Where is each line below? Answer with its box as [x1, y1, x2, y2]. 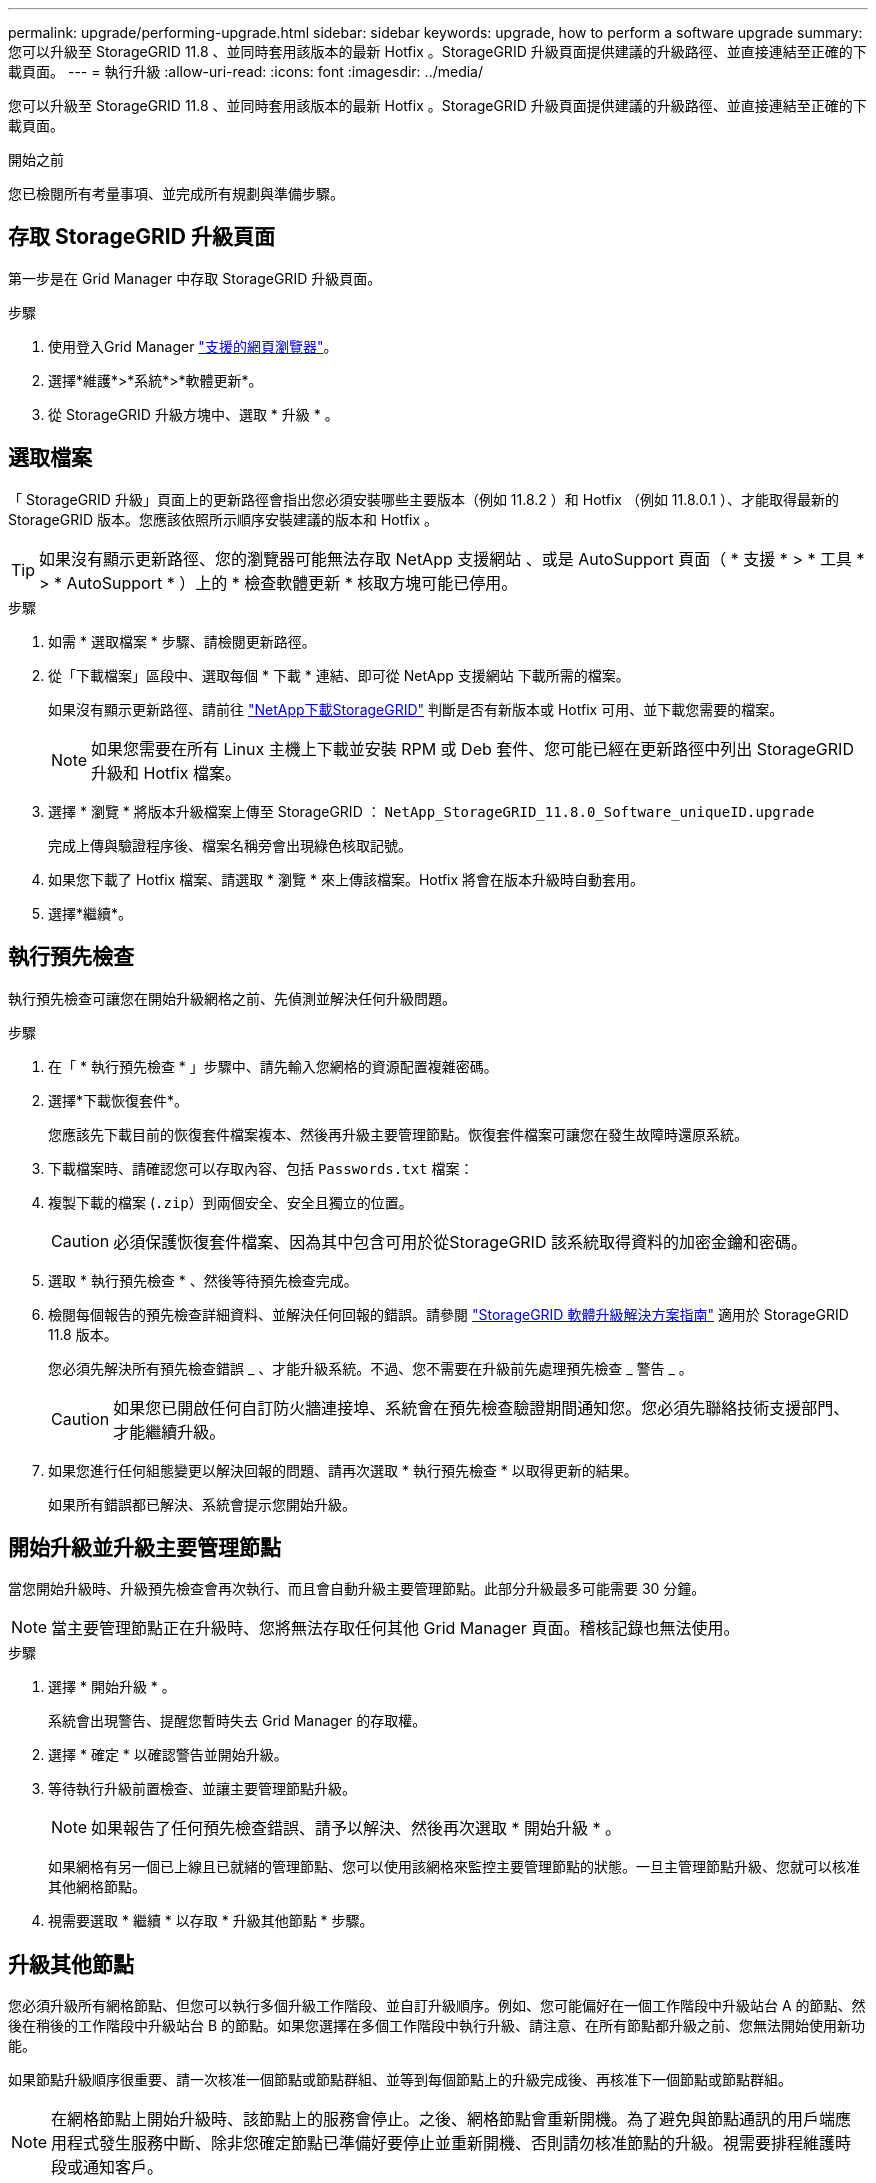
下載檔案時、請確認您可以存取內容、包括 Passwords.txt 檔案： [48, 1159, 474, 1177]
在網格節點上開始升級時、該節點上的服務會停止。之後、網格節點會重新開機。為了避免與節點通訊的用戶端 [51, 2109, 836, 2130]
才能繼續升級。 [113, 1421, 226, 1442]
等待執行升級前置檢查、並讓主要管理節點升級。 [48, 1780, 356, 1798]
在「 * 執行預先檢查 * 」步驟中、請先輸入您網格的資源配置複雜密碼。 [48, 1057, 498, 1075]
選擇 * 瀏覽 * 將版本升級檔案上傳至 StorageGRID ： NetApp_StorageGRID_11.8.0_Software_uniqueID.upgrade [48, 802, 815, 820]
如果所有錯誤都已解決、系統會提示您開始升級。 [48, 1495, 356, 1513]
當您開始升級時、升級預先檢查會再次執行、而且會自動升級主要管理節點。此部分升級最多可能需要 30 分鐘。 [8, 1580, 706, 1598]
